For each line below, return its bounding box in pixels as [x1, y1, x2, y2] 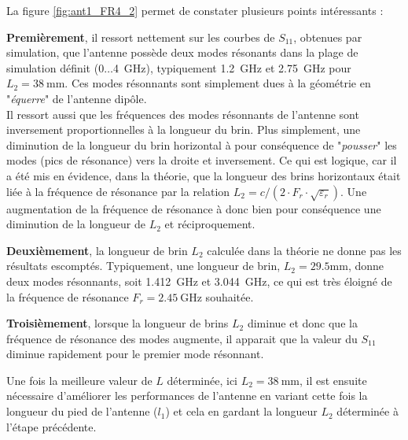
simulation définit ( [6, 59, 99, 76]
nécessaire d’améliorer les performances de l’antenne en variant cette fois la [6, 387, 368, 404]
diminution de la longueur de [6, 216, 146, 232]
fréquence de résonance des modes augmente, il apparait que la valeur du [6, 330, 358, 346]
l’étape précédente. [6, 418, 97, 434]
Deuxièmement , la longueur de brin [6, 242, 188, 258]
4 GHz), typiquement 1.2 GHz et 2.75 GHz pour [112, 59, 351, 76]
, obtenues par [293, 28, 362, 45]
